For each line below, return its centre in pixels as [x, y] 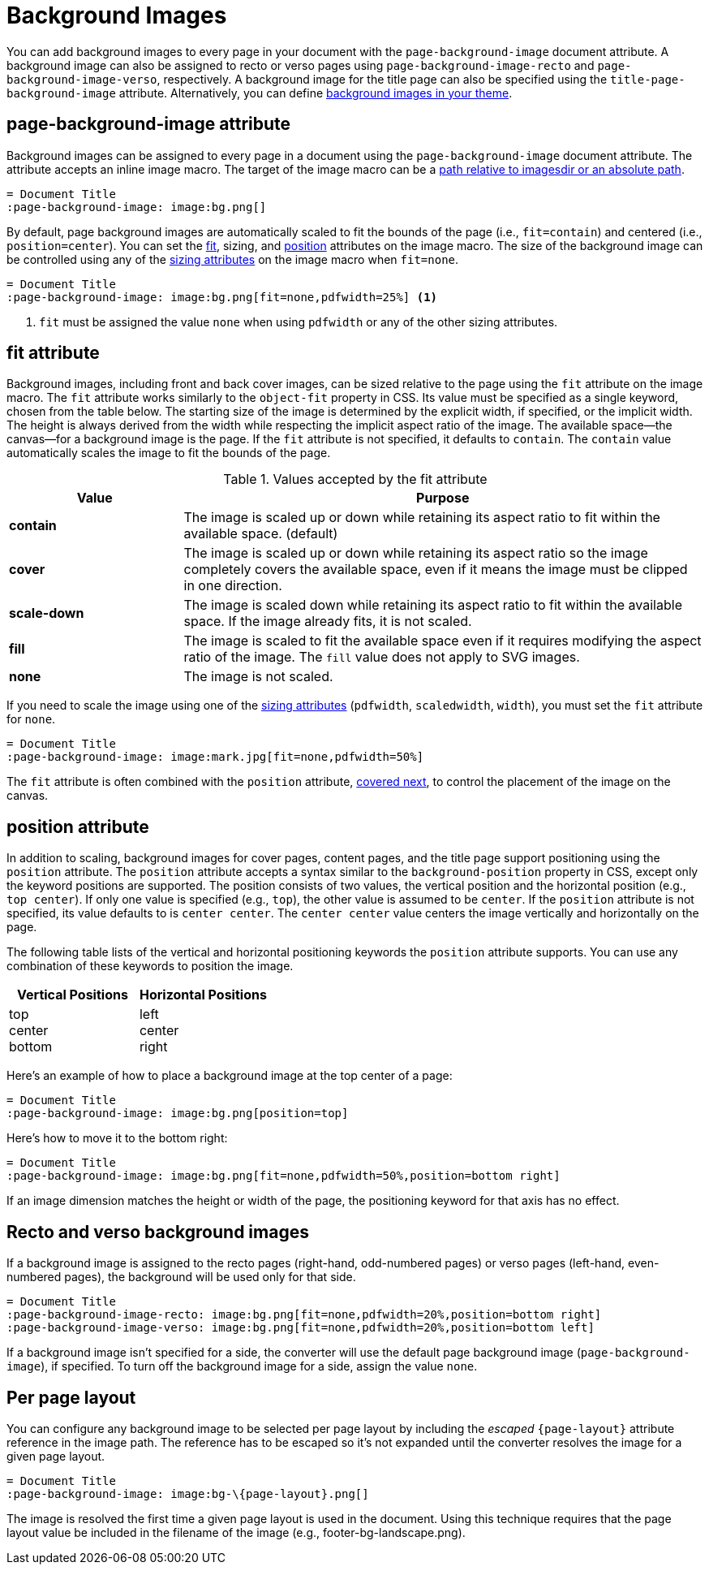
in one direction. [233, 586]
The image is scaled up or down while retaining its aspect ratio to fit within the [422, 518]
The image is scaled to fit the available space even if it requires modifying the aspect [443, 641]
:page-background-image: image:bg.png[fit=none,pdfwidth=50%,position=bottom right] [284, 1176]
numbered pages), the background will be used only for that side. [181, 1277]
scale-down [47, 613]
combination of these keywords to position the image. [150, 966]
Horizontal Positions [203, 995]
